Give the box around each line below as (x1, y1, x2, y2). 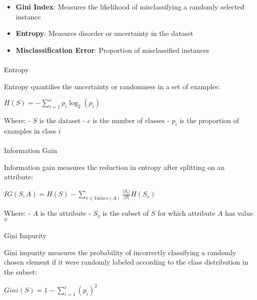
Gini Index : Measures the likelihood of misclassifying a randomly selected (15, 1, 245, 11)
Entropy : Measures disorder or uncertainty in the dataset (15, 28, 193, 38)
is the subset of (102, 208, 149, 218)
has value (225, 208, 254, 218)
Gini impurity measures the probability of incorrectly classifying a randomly (4, 247, 236, 257)
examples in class (4, 125, 56, 136)
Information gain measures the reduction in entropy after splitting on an (4, 161, 225, 172)
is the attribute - (40, 208, 91, 218)
